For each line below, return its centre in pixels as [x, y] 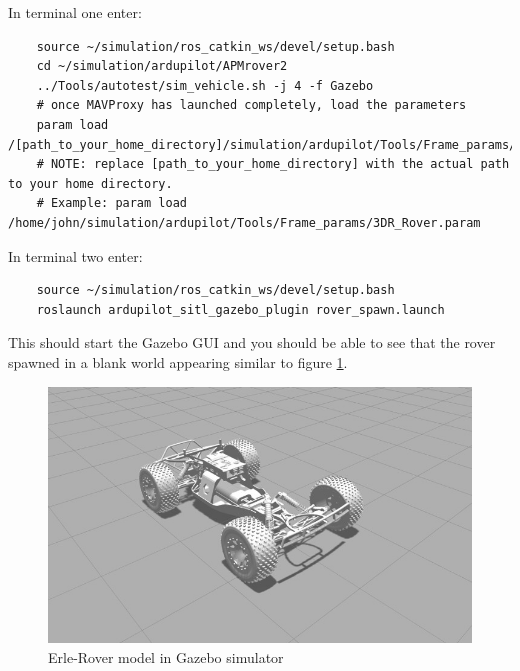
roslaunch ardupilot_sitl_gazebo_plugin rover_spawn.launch [240, 309]
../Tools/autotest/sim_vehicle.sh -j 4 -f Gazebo [205, 85]
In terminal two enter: [75, 255]
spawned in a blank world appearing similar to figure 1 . [178, 361]
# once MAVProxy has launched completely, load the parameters [251, 105]
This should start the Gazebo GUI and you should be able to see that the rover [252, 342]
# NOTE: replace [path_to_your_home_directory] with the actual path [273, 164]
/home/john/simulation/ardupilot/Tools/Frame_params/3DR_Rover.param [244, 222]
